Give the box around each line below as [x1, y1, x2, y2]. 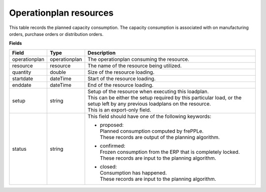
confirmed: [100, 142, 126, 149]
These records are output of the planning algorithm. [100, 134, 220, 140]
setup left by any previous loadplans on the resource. [87, 100, 211, 107]
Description [87, 49, 116, 56]
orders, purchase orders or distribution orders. [9, 31, 103, 37]
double [50, 69, 66, 76]
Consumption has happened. [100, 169, 167, 176]
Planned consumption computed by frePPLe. [100, 128, 204, 135]
